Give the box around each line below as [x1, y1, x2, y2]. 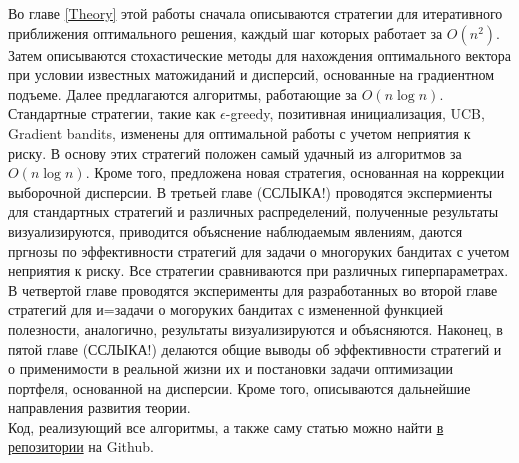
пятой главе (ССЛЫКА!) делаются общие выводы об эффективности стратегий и [8, 338, 502, 359]
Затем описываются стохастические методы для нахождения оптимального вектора [8, 44, 512, 65]
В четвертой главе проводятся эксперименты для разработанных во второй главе [8, 279, 498, 300]
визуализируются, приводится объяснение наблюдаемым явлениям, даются [8, 220, 463, 241]
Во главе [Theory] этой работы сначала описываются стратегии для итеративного [8, 3, 503, 23]
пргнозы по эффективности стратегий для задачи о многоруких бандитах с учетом [8, 240, 510, 261]
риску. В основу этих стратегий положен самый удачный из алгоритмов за [8, 142, 462, 163]
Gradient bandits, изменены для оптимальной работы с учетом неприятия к [8, 122, 471, 143]
